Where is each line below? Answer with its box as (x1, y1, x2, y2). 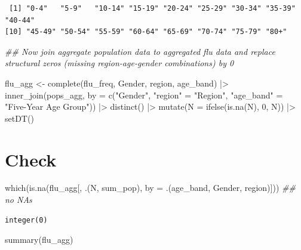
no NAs (5, 193, 32, 206)
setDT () (5, 112, 34, 124)
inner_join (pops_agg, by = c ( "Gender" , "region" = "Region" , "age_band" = (5, 88, 283, 101)
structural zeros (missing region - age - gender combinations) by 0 (5, 57, 234, 69)
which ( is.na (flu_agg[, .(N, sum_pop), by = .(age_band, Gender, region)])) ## (5, 181, 296, 194)
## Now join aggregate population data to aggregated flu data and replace (5, 45, 275, 57)
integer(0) (5, 215, 48, 224)
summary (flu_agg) (5, 233, 73, 246)
